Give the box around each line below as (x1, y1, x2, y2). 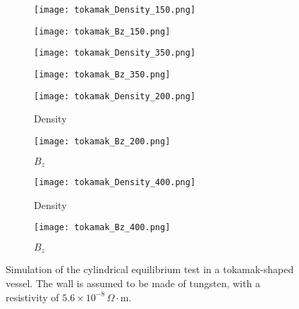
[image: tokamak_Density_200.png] (34, 91, 196, 101)
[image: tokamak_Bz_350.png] (34, 69, 171, 80)
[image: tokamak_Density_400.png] (34, 177, 196, 187)
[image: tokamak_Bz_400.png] (34, 222, 171, 233)
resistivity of (6, 289, 59, 304)
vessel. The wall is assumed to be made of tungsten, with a (6, 275, 260, 290)
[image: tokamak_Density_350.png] (34, 48, 196, 58)
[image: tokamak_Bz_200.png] (34, 136, 171, 146)
